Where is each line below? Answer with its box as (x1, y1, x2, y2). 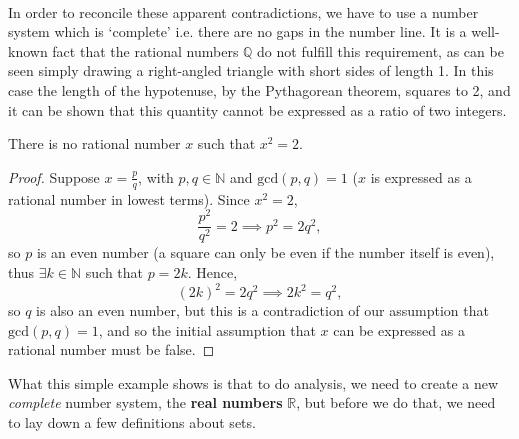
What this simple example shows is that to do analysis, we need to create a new (8, 372, 499, 393)
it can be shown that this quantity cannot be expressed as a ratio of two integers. (8, 99, 507, 120)
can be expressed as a (333, 319, 465, 340)
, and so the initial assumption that (98, 319, 316, 340)
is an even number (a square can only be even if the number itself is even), (36, 242, 495, 263)
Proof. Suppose (8, 166, 100, 187)
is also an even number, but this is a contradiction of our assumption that (36, 300, 489, 320)
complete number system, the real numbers (8, 392, 283, 413)
